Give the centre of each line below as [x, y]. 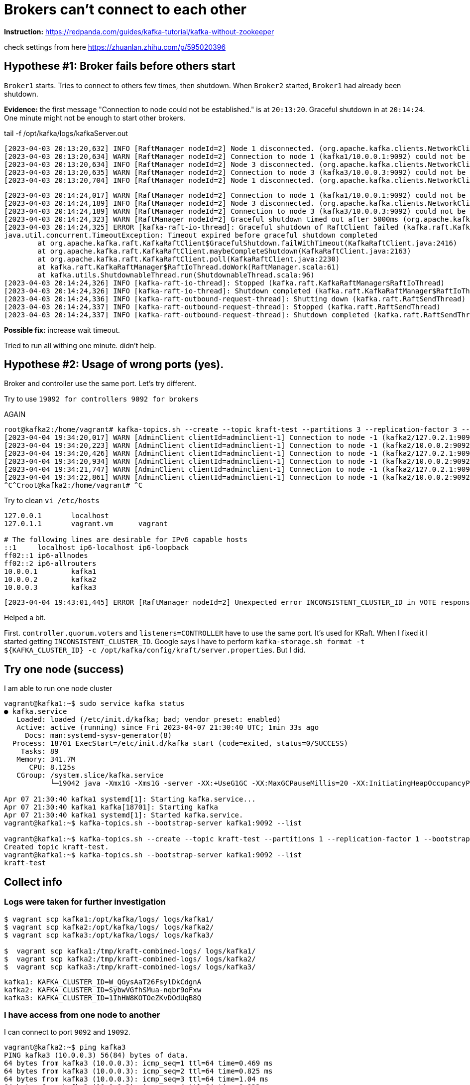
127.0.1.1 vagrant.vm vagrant [86, 524]
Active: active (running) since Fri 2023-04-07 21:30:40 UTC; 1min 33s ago [168, 728]
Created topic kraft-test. [57, 847]
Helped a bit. [25, 618]
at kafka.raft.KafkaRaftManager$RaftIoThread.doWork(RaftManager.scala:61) [189, 267]
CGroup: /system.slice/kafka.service [90, 775]
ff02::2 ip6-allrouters [50, 564]
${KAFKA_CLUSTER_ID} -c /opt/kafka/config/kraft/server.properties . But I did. [155, 650]
